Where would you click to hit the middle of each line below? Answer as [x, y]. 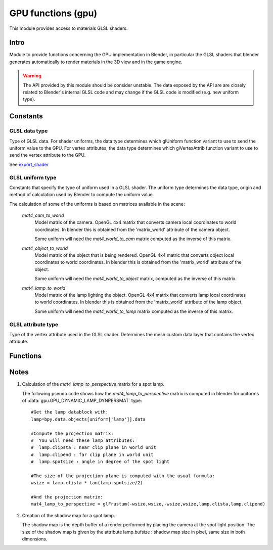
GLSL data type [29, 131]
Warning [32, 76]
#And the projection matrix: [67, 497]
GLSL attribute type [34, 325]
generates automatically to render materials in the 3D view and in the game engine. [96, 62]
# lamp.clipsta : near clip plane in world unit [94, 448]
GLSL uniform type [33, 177]
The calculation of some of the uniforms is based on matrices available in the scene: [97, 204]
